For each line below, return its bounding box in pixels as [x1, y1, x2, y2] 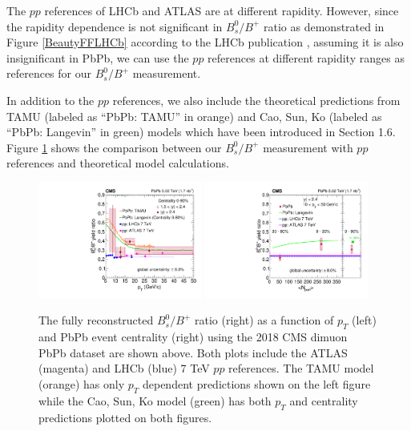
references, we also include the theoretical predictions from [112, 91, 401, 108]
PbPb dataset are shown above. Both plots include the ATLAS [38, 344, 348, 361]
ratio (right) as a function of [194, 312, 334, 328]
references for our [6, 65, 92, 82]
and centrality [289, 392, 358, 409]
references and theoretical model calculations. [6, 155, 229, 171]
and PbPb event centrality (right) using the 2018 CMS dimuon [38, 328, 348, 345]
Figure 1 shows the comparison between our [6, 139, 222, 155]
